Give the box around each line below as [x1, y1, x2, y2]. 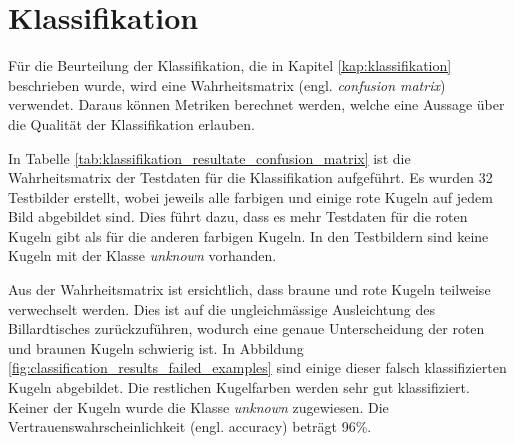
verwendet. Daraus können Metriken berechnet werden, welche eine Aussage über [8, 94, 505, 115]
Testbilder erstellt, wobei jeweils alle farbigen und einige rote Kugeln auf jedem [8, 186, 493, 207]
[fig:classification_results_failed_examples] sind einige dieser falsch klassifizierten [8, 357, 507, 378]
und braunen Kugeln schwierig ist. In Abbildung [8, 337, 304, 358]
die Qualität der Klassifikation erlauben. [8, 113, 255, 134]
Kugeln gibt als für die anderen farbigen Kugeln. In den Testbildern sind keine [8, 225, 489, 246]
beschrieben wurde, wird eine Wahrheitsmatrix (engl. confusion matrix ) [8, 74, 446, 95]
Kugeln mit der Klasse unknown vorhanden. [8, 245, 277, 266]
